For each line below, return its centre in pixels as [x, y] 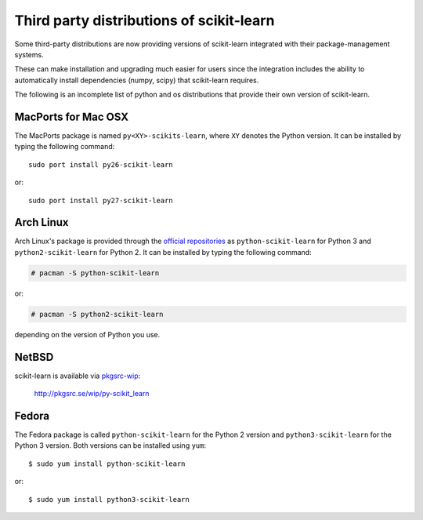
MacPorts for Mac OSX [72, 116]
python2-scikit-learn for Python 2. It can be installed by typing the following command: [163, 252]
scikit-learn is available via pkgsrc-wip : [78, 376]
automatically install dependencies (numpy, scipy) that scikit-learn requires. [137, 80]
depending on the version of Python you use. [87, 334]
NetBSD [34, 357]
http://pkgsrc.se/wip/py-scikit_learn [92, 394]
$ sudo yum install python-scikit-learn [107, 464]
